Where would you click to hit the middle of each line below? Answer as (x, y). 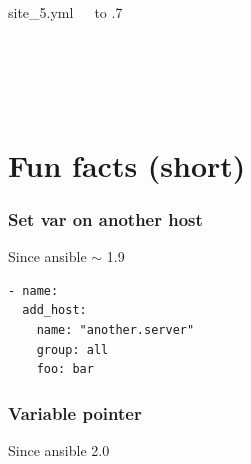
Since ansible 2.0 (59, 449)
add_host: (54, 310)
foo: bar (65, 369)
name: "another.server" (115, 329)
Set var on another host (105, 218)
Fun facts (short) (127, 164)
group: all (72, 349)
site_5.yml (41, 12)
